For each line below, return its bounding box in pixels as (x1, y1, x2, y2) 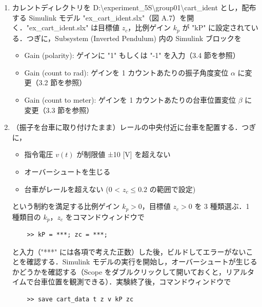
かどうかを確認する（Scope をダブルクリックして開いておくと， (12, 266, 226, 277)
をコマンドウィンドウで (65, 211, 145, 222)
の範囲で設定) (149, 183, 196, 194)
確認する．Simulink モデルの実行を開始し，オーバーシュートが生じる (26, 256, 257, 267)
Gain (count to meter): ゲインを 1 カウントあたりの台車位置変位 (24, 94, 236, 105)
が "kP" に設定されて (182, 22, 251, 33)
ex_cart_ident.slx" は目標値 (29, 22, 120, 33)
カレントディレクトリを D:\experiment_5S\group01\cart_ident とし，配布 (12, 2, 256, 12)
